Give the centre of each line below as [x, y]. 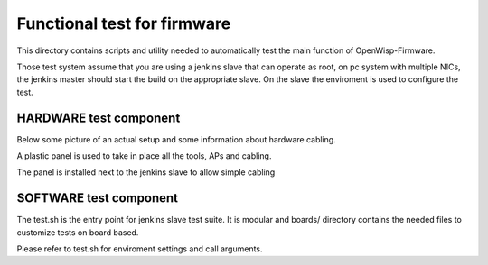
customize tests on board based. [78, 232]
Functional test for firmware [124, 23]
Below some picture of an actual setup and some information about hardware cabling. [176, 139]
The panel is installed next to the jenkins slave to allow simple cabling [146, 172]
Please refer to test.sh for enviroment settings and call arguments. [140, 249]
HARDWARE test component [99, 118]
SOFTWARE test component [98, 198]
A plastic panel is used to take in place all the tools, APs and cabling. [144, 156]
